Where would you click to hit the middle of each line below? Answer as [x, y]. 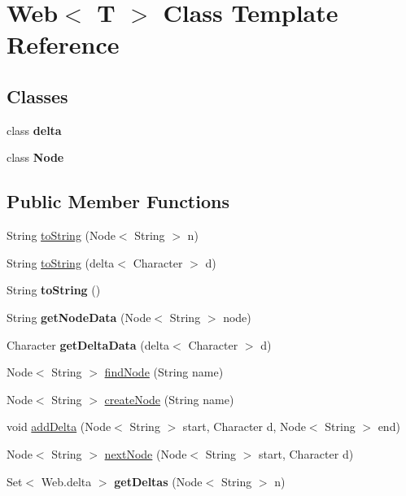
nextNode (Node [146, 453]
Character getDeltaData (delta [88, 344]
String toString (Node [61, 235]
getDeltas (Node [158, 481]
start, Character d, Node [244, 426]
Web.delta [66, 481]
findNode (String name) [164, 372]
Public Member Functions [118, 201]
